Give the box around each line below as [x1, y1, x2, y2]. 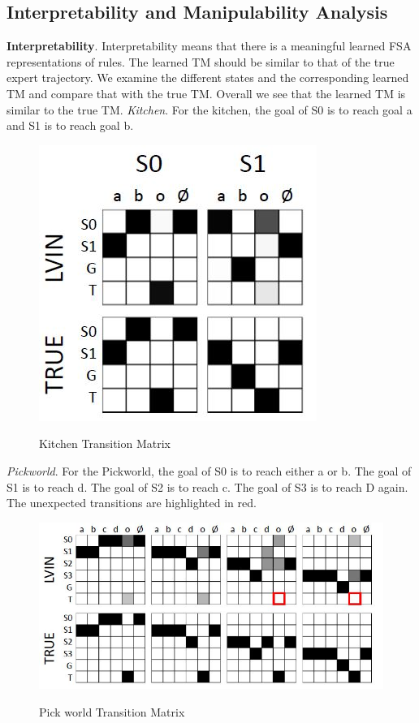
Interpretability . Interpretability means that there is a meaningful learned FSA [6, 37, 412, 54]
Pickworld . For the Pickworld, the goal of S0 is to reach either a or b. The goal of [6, 462, 412, 479]
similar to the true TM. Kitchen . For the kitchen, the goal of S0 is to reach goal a [6, 101, 413, 118]
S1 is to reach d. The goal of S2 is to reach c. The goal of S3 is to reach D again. [6, 478, 408, 495]
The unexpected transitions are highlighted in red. [6, 494, 257, 511]
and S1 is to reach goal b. [6, 117, 134, 134]
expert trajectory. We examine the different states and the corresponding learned [6, 69, 409, 86]
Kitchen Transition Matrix [39, 435, 171, 452]
